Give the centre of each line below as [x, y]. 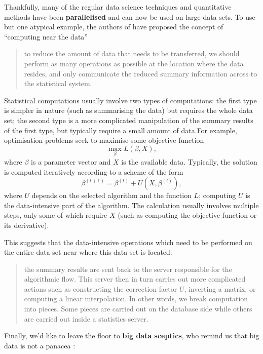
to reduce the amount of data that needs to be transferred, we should [132, 53]
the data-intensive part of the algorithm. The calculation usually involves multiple [131, 205]
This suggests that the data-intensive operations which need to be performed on [128, 242]
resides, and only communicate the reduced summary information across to [141, 73]
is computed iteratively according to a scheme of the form [94, 171]
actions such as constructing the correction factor [101, 288]
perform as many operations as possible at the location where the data [134, 63]
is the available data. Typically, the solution [189, 161]
